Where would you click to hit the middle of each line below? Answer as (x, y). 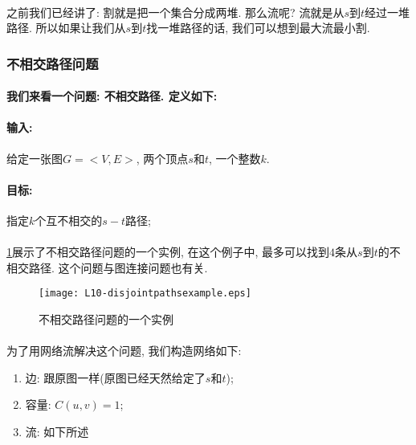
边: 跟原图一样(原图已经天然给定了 (115, 377)
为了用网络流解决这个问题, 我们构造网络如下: (124, 351)
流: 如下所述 (57, 431)
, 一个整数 (235, 158)
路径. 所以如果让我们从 (66, 28)
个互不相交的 (69, 220)
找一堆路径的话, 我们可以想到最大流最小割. (258, 28)
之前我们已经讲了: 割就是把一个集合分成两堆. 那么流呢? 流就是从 (175, 12)
